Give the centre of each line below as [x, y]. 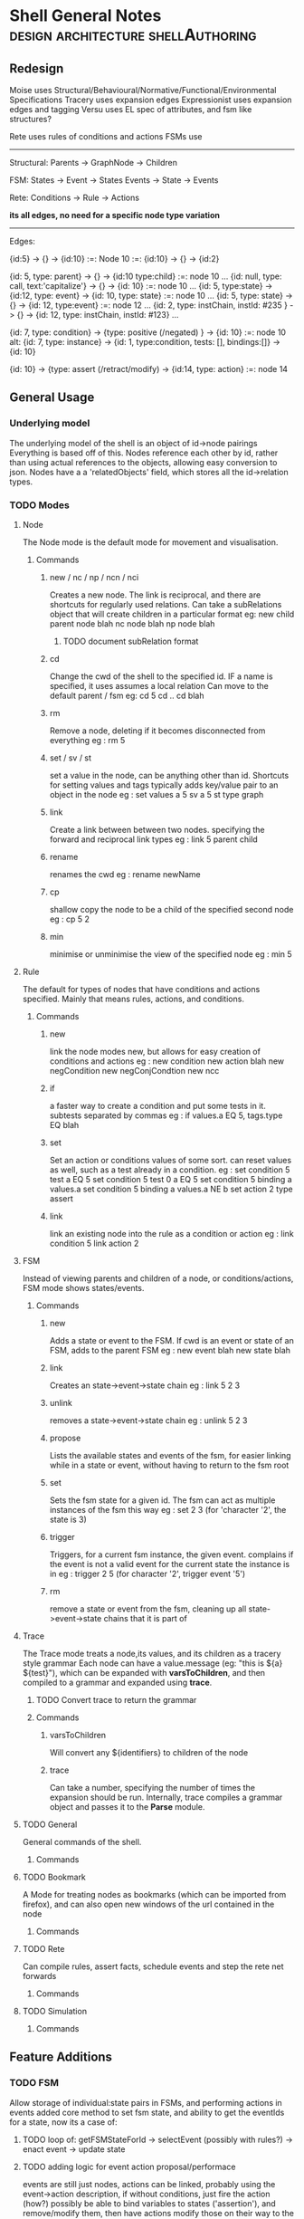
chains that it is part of [145, 1618]
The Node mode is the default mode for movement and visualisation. [150, 542]
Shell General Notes [85, 16]
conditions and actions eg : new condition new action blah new [167, 1061]
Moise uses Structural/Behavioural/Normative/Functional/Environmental [143, 90]
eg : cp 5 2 [70, 919]
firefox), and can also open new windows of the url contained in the [148, 1904]
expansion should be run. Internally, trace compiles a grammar [166, 1797]
